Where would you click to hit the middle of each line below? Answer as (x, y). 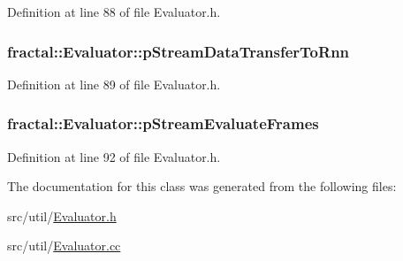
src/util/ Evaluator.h (62, 215)
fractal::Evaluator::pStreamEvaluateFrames (163, 123)
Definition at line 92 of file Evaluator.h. (114, 156)
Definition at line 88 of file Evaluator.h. (114, 12)
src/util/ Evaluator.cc (64, 246)
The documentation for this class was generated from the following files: (202, 186)
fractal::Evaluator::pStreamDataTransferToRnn (179, 51)
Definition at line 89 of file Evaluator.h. (114, 84)
